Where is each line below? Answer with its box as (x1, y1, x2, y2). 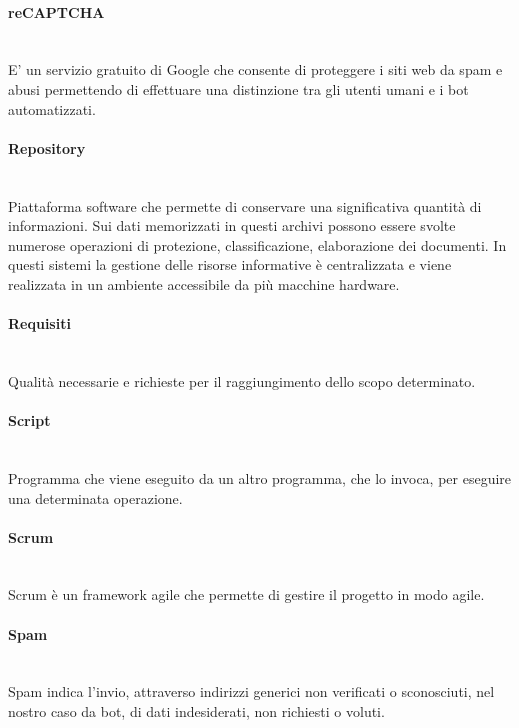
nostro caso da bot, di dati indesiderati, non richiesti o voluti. (8, 701, 385, 722)
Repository (8, 137, 86, 158)
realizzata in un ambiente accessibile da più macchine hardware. (8, 273, 400, 294)
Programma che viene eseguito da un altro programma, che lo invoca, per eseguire (8, 467, 512, 488)
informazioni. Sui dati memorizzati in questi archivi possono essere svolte (8, 215, 456, 236)
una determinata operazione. (8, 487, 183, 508)
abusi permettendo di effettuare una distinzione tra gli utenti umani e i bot (8, 78, 469, 99)
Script (8, 410, 51, 431)
